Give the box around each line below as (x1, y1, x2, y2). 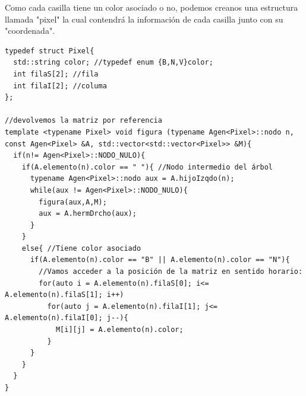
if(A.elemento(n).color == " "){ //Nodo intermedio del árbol (21, 162, 273, 171)
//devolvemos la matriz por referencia (5, 116, 162, 125)
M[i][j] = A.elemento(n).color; (55, 325, 184, 334)
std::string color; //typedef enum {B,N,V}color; (13, 58, 213, 67)
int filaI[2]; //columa (13, 81, 107, 90)
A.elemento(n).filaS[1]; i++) (5, 290, 124, 299)
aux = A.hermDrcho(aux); (39, 209, 137, 218)
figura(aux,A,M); (39, 197, 107, 206)
